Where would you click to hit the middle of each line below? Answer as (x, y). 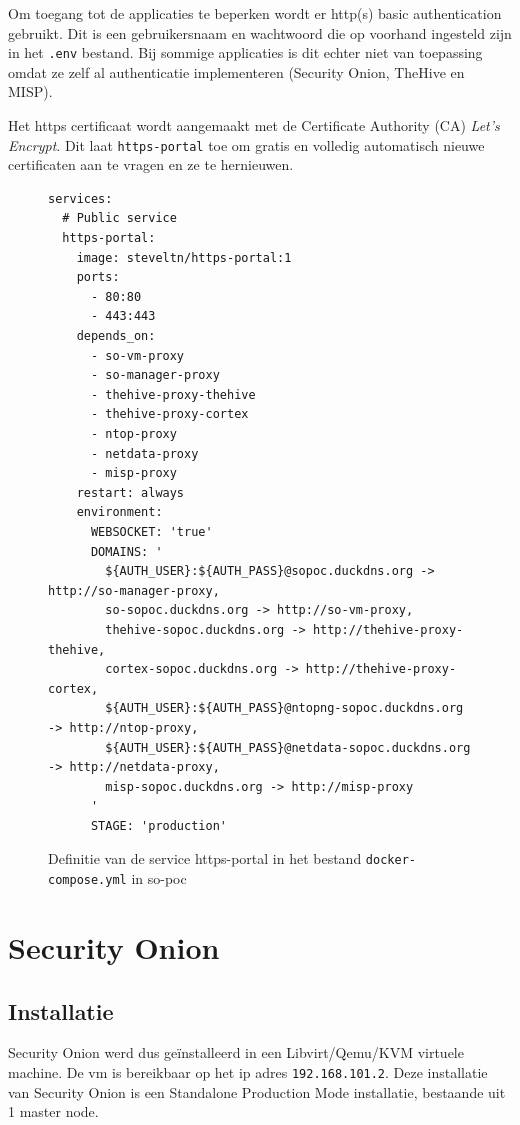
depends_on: (116, 336)
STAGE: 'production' (158, 825)
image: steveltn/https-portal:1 (184, 257)
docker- (390, 860)
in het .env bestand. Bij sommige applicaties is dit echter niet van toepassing (245, 52)
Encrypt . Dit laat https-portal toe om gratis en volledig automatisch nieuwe (246, 144)
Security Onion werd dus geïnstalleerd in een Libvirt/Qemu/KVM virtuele (236, 1052)
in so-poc (159, 878)
